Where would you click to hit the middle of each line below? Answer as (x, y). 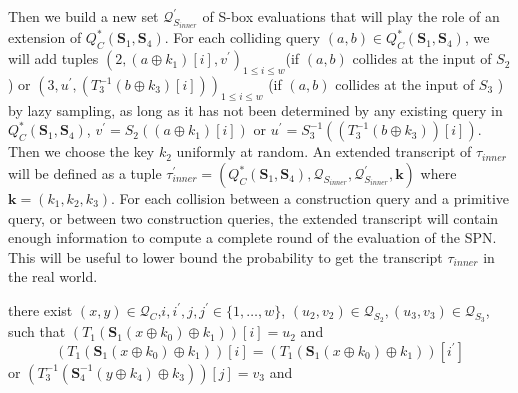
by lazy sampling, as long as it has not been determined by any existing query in (255, 109)
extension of (45, 37)
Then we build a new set (83, 16)
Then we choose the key (81, 151)
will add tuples (53, 58)
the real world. (53, 276)
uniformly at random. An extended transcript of (324, 151)
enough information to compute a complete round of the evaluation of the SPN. (252, 237)
